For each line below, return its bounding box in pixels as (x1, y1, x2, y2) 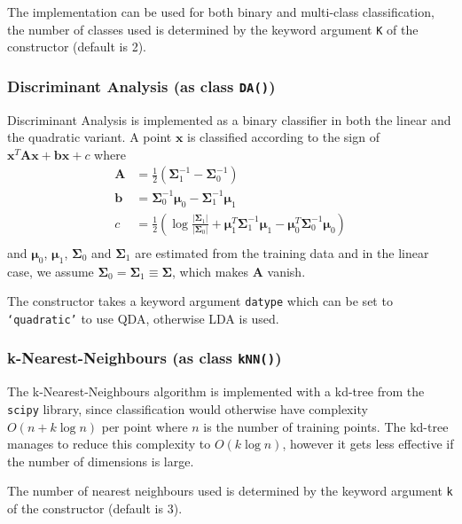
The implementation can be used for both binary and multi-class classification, (7, 3, 435, 20)
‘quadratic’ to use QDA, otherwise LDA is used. (7, 309, 279, 327)
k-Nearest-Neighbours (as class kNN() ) (7, 347, 282, 369)
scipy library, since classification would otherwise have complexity (7, 399, 368, 418)
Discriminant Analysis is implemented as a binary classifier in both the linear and (7, 110, 451, 129)
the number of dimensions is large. (7, 451, 194, 470)
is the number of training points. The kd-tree (203, 417, 449, 435)
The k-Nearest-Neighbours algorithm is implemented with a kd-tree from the (7, 382, 425, 401)
